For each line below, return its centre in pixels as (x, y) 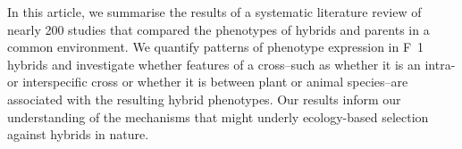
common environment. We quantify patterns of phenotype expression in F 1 (216, 47)
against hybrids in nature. (78, 134)
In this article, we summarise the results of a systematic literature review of (214, 12)
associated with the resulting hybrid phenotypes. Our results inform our (204, 99)
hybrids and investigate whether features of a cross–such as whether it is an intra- (231, 64)
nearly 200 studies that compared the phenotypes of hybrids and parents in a (218, 29)
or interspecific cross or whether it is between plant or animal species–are (208, 82)
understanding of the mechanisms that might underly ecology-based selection (218, 116)
